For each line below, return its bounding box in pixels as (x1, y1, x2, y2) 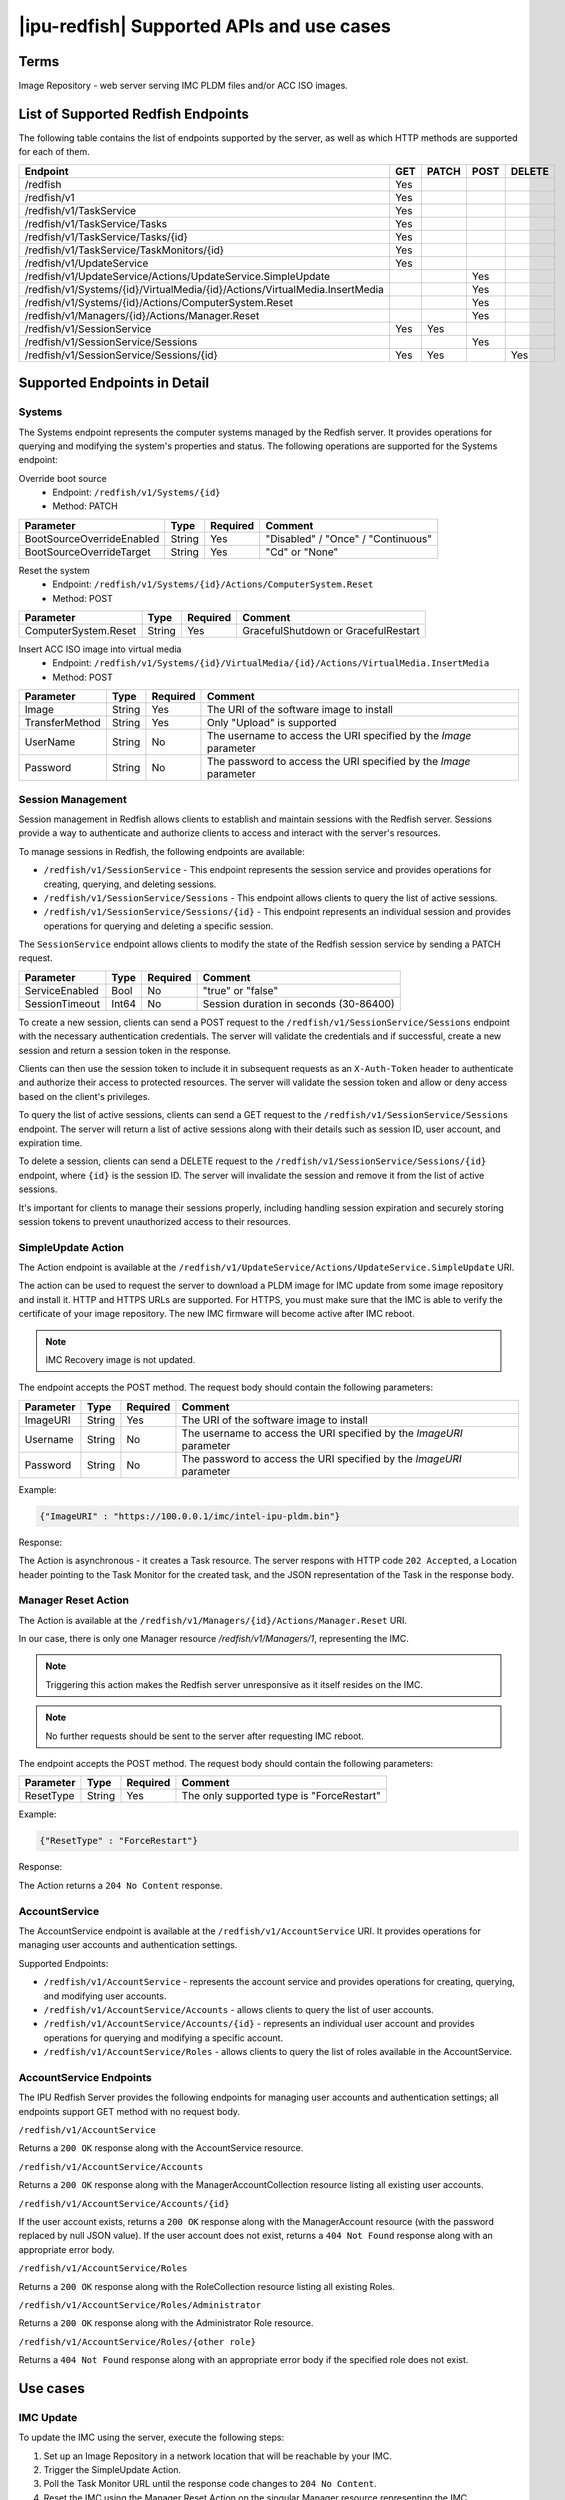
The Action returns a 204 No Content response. (18, 1879, 223, 1891)
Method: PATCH (52, 500, 119, 512)
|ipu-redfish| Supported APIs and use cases (18, 15, 392, 37)
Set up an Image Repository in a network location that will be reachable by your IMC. (43, 2450, 392, 2462)
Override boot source (18, 472, 107, 484)
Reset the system (18, 564, 90, 576)
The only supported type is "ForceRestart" (181, 1789, 382, 1803)
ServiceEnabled (24, 983, 99, 997)
